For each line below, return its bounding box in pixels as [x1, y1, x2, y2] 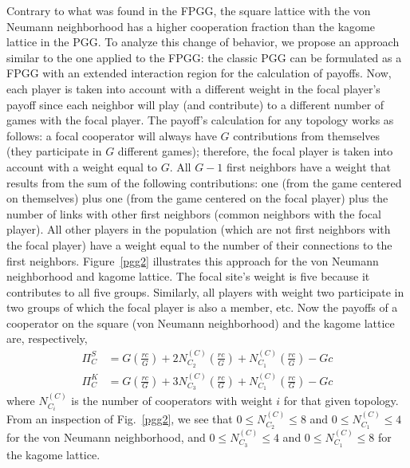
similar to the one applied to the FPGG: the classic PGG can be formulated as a [6, 49, 402, 65]
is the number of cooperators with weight [71, 392, 273, 409]
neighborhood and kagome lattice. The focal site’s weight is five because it [6, 268, 370, 285]
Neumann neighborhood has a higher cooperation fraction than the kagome [6, 18, 375, 34]
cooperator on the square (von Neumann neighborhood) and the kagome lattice [6, 314, 395, 331]
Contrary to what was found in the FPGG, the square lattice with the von [6, 2, 371, 18]
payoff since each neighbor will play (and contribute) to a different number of [6, 96, 384, 112]
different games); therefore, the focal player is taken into [117, 143, 393, 159]
